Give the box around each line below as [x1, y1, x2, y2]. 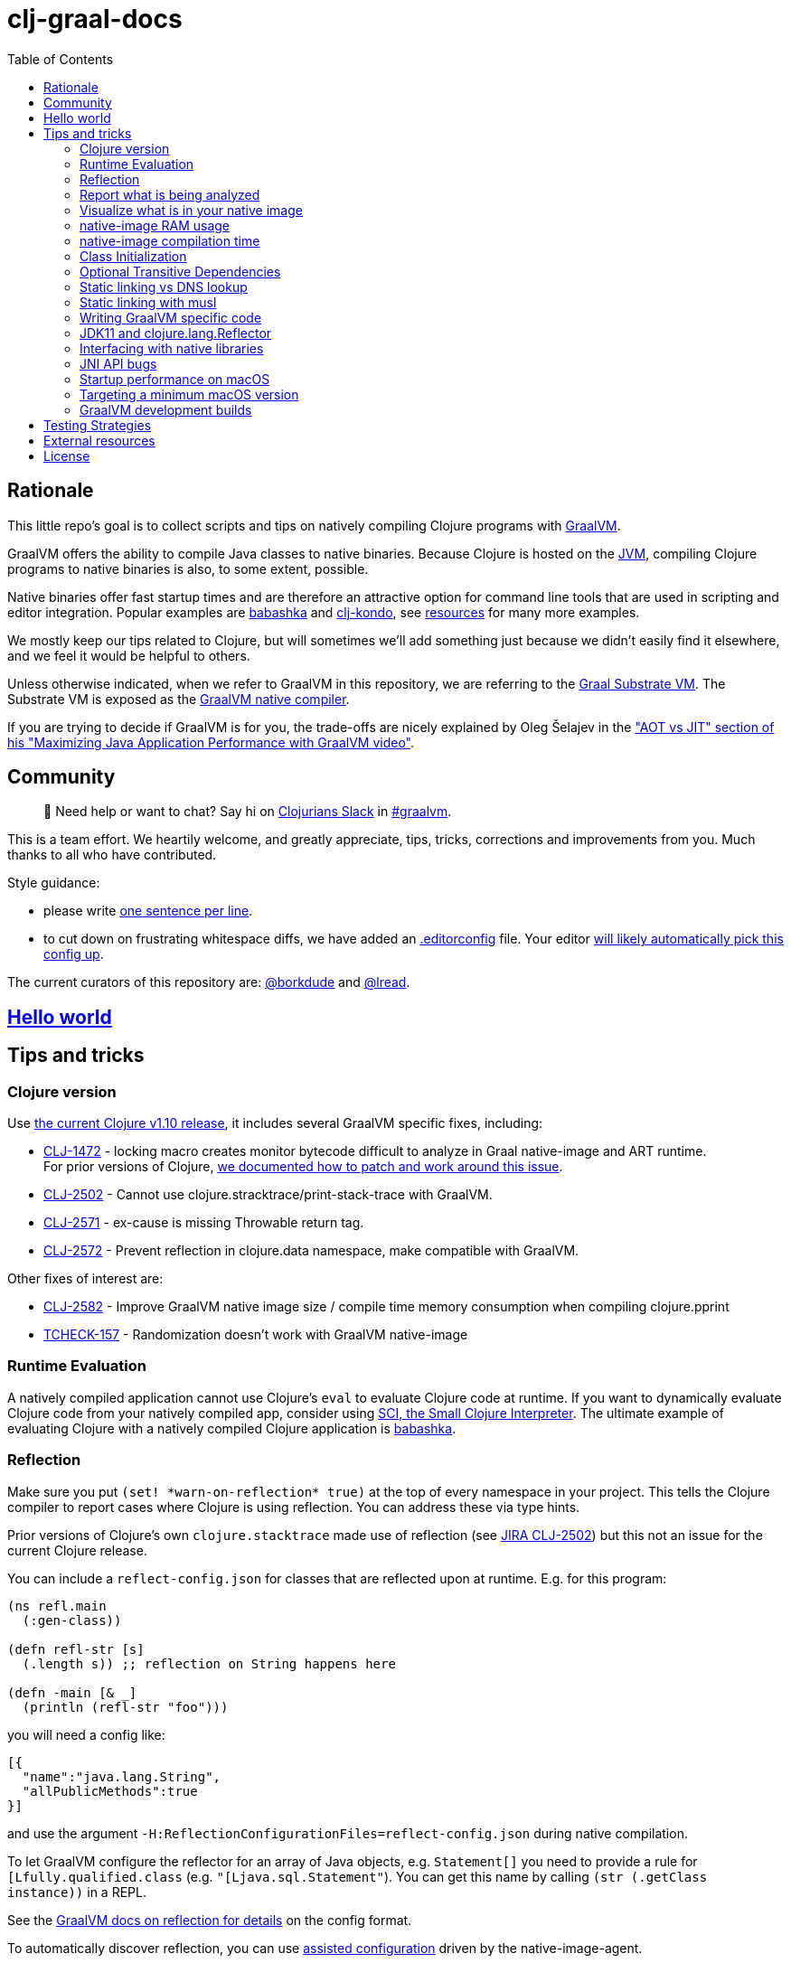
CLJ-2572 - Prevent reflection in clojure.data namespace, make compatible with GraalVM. [43, 1243, 579, 1259]
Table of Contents [7, 51, 114, 67]
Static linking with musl [80, 294, 217, 310]
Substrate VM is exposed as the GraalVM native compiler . [7, 690, 350, 707]
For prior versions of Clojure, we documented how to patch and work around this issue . [43, 1159, 563, 1175]
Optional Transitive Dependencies [80, 263, 281, 279]
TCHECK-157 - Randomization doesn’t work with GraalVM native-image [43, 1327, 468, 1343]
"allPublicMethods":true [22, 1783, 198, 1799]
